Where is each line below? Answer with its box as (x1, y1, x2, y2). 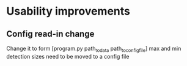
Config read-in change (6, 29, 95, 39)
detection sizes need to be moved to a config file (6, 53, 130, 60)
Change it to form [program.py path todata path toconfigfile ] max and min (6, 45, 182, 53)
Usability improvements (6, 4, 130, 18)
